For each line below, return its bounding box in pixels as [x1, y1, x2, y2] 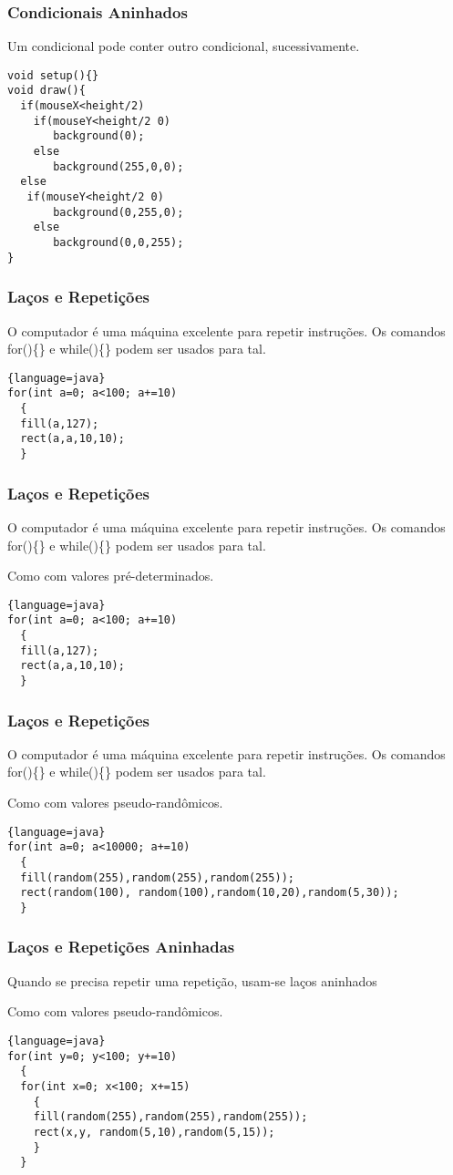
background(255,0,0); [53, 160, 184, 173]
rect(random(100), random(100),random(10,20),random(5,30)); [20, 886, 399, 900]
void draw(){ [7, 84, 86, 98]
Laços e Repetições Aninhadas [7, 935, 235, 958]
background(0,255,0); [53, 205, 184, 219]
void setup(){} [7, 68, 99, 82]
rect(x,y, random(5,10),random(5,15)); [33, 1125, 275, 1139]
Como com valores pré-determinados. [7, 566, 214, 585]
